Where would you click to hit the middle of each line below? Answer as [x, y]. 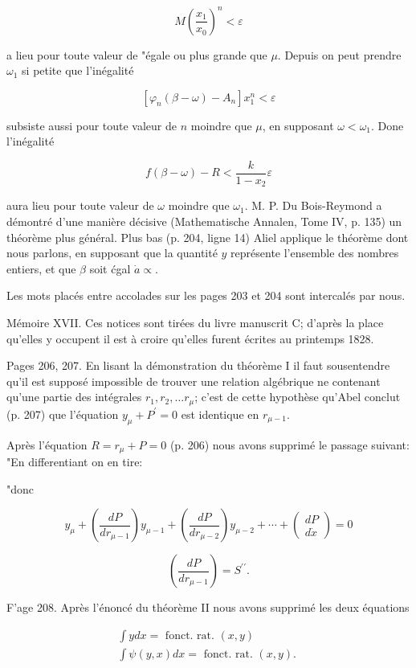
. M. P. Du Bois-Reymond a [313, 205]
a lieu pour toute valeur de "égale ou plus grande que [137, 54]
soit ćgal [110, 268]
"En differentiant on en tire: [75, 462]
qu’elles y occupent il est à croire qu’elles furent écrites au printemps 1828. [190, 338]
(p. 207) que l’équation [63, 414]
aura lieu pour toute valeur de [80, 205]
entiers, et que [41, 268]
